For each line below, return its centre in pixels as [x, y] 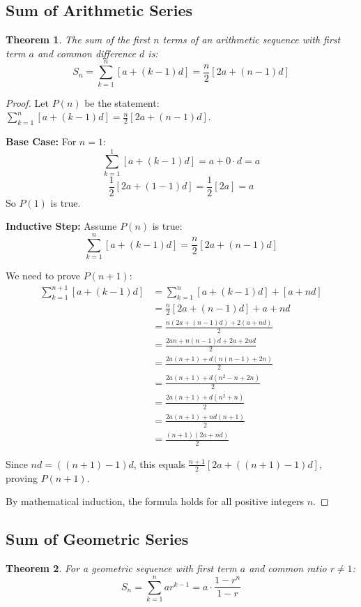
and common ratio [288, 568]
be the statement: [122, 102]
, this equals [159, 463]
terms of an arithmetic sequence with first [252, 39]
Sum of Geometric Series [97, 539]
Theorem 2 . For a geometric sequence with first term [121, 568]
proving [22, 477]
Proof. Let [27, 102]
